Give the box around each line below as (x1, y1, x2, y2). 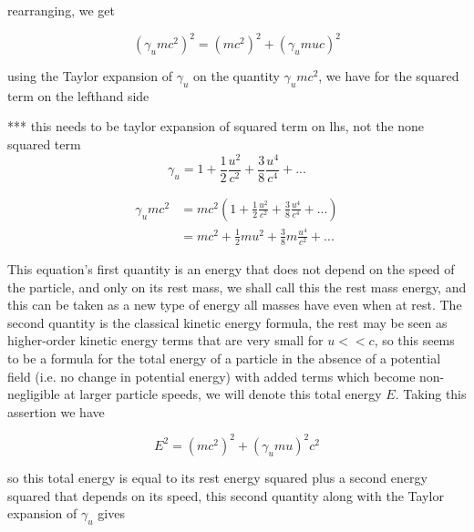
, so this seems (374, 331, 455, 350)
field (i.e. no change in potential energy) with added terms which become (7, 366, 416, 385)
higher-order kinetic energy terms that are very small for (7, 331, 324, 350)
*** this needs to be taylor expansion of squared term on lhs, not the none (7, 117, 425, 136)
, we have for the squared (318, 66, 459, 86)
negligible (7, 384, 60, 404)
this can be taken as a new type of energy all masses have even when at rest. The (7, 295, 462, 314)
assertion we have (7, 402, 105, 421)
